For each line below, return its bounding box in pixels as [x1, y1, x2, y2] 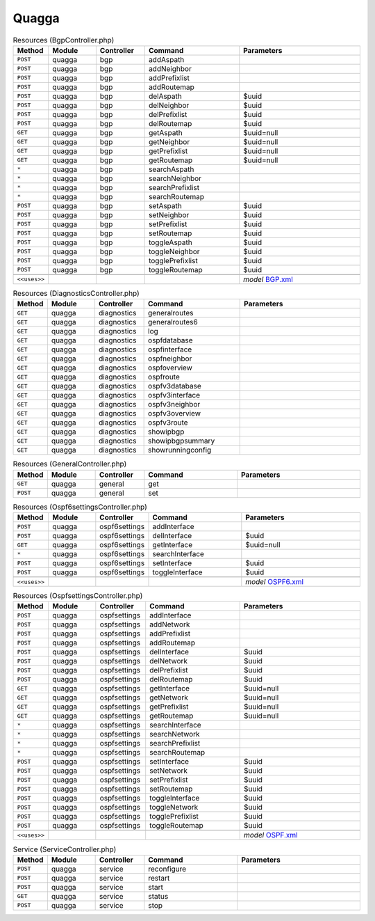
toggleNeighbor [148, 246, 201, 256]
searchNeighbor [148, 173, 201, 183]
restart [148, 873, 170, 883]
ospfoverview [148, 363, 192, 372]
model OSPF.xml [243, 831, 298, 840]
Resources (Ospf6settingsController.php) [12, 502, 147, 512]
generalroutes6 [148, 317, 198, 327]
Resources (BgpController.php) [12, 35, 115, 45]
